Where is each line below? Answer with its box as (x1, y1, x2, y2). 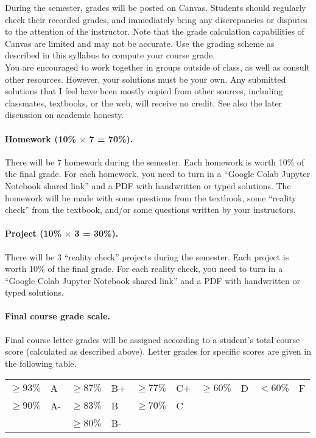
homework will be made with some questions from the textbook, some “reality (5, 191, 297, 204)
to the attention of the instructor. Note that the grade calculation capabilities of (5, 25, 304, 38)
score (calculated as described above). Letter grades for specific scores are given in (5, 345, 311, 358)
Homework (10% (5, 132, 76, 145)
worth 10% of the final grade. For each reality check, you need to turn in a (5, 262, 283, 275)
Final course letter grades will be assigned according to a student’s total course (5, 333, 300, 346)
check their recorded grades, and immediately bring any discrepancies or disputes (5, 13, 307, 26)
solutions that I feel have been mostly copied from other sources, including (5, 85, 283, 97)
